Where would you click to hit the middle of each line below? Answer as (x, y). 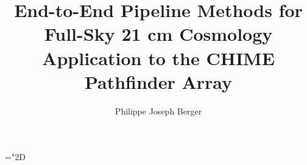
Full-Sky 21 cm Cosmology (158, 34)
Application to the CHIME (158, 58)
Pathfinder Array (158, 81)
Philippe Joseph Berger (158, 111)
